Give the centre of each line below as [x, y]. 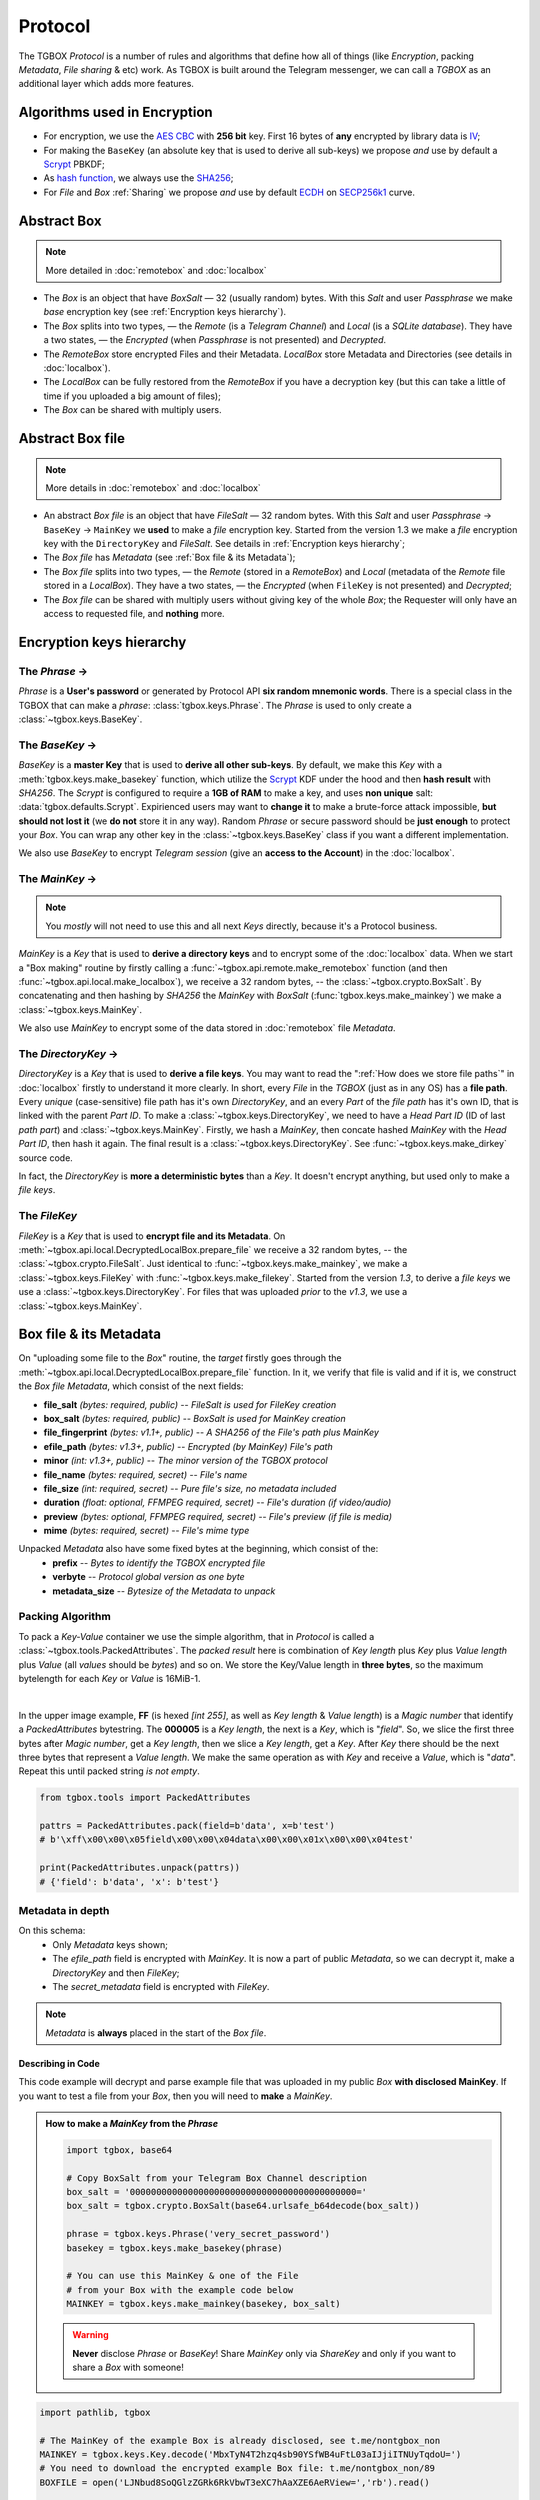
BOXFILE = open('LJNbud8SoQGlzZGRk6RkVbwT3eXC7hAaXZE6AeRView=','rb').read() [234, 2482]
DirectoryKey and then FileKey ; [116, 1972]
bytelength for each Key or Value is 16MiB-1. [109, 1678]
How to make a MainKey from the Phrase [132, 2123]
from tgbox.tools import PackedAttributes [145, 1798]
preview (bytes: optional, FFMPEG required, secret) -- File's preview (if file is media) [218, 1516]
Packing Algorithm [65, 1617]
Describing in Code [59, 2063]
